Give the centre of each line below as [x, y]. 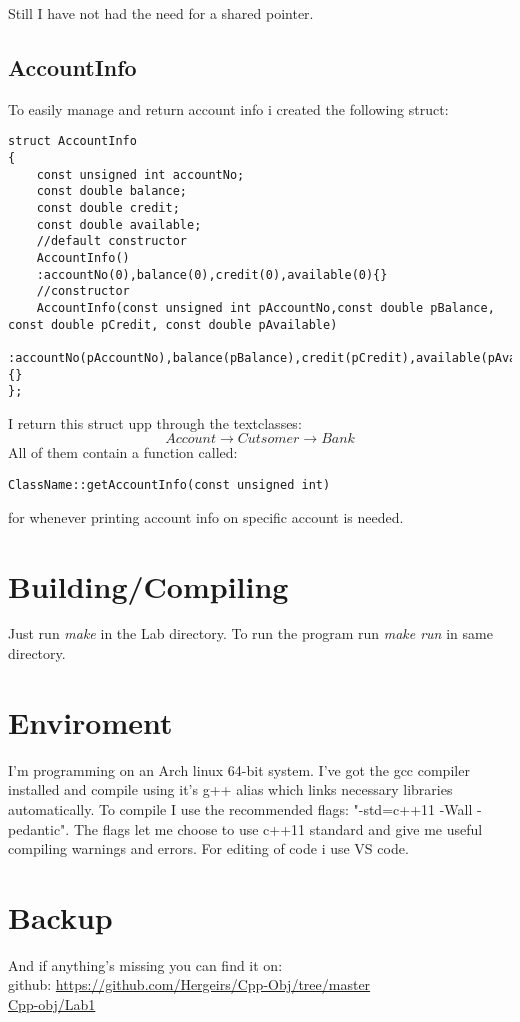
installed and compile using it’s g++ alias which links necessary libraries [230, 789]
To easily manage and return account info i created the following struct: [228, 108]
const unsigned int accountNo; [140, 174]
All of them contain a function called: [123, 452]
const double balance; [111, 191]
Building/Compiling [148, 585]
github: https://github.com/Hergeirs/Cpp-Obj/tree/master [189, 984]
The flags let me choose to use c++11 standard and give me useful [278, 828]
